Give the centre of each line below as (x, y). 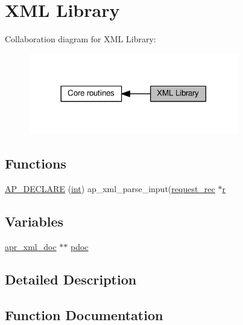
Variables (34, 221)
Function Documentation (84, 314)
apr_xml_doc (31, 246)
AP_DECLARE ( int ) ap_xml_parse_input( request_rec (110, 189)
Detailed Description (71, 279)
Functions (36, 163)
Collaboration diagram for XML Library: (80, 39)
